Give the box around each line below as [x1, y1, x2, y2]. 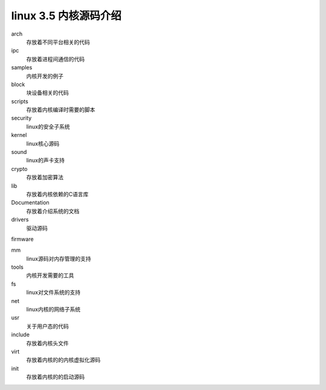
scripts [11, 97, 28, 105]
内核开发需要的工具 [26, 272, 74, 279]
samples [11, 64, 33, 71]
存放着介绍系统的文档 [26, 207, 80, 214]
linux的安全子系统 [26, 123, 70, 130]
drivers [11, 216, 29, 223]
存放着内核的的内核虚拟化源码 [26, 356, 101, 363]
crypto [11, 165, 28, 172]
